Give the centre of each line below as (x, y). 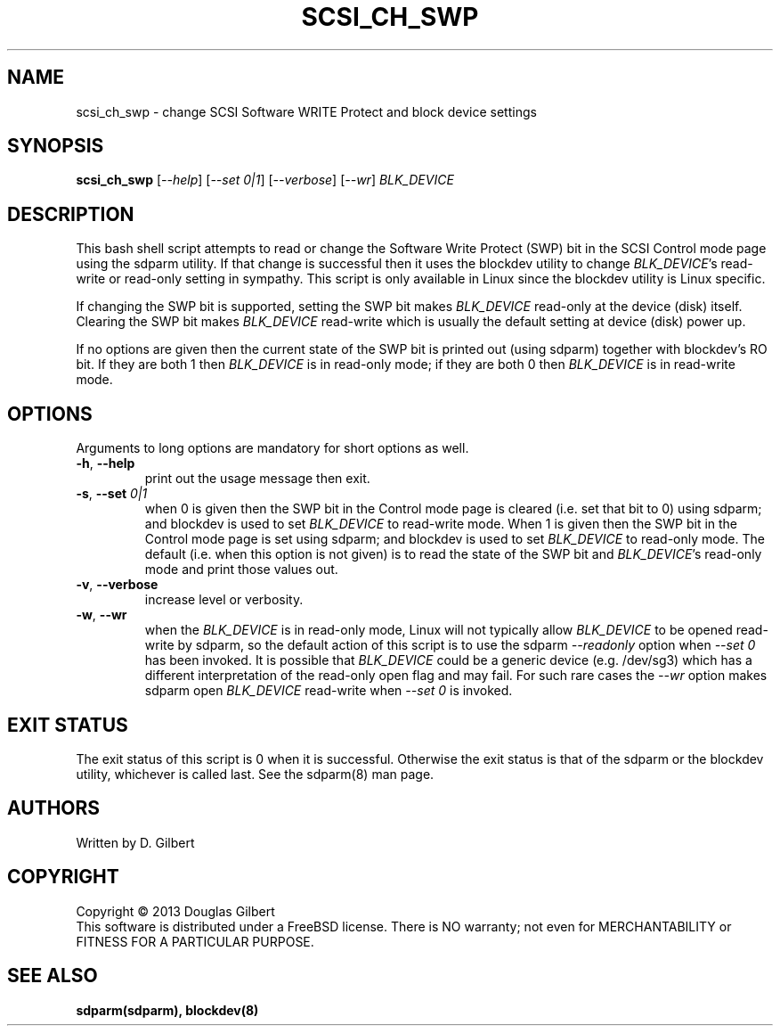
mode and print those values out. (241, 570)
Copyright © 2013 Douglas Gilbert (175, 911)
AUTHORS (54, 808)
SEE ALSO (53, 976)
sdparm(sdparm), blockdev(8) (167, 1010)
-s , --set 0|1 (112, 494)
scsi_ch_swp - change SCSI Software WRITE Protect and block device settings (306, 111)
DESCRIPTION (71, 214)
